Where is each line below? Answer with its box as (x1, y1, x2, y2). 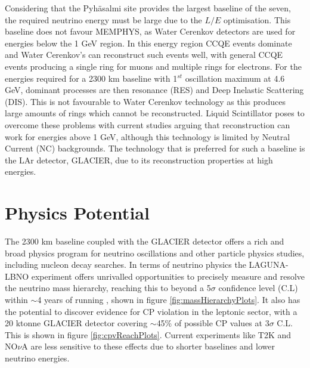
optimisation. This (224, 13, 291, 26)
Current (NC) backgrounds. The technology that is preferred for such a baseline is (5, 142, 305, 154)
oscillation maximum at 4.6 (185, 72, 285, 84)
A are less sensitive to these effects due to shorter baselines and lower (21, 340, 275, 352)
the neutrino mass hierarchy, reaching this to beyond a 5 (5, 282, 211, 294)
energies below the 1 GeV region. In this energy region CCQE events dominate (5, 36, 292, 49)
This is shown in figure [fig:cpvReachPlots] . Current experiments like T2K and (5, 328, 292, 341)
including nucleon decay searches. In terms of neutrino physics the (5, 258, 246, 271)
